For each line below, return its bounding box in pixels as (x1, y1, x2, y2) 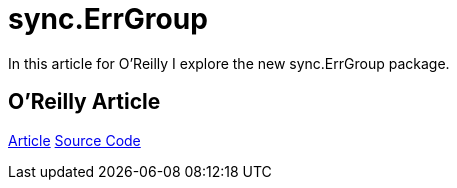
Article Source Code (8, 131, 141, 149)
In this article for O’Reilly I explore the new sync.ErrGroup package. (8, 54, 450, 72)
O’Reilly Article (8, 89, 161, 115)
